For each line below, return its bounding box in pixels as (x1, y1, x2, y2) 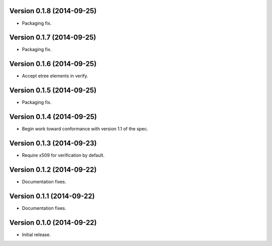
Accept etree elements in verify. (22, 73, 88, 79)
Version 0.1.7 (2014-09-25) (9, 33, 96, 42)
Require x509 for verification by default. (22, 152, 105, 158)
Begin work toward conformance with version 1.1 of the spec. (22, 126, 149, 132)
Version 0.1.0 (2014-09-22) (9, 218, 97, 227)
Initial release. (22, 231, 51, 237)
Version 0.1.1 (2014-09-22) (9, 192, 95, 200)
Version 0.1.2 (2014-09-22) (9, 165, 97, 174)
